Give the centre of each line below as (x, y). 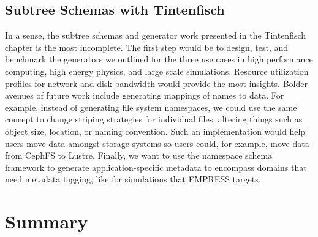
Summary (47, 221)
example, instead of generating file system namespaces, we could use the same (151, 107)
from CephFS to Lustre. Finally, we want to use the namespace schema (139, 155)
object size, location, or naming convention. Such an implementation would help (155, 131)
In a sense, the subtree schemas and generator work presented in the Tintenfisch (156, 35)
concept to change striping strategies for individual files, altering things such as (154, 119)
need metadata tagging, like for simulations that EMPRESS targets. (133, 179)
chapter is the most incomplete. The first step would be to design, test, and (147, 47)
